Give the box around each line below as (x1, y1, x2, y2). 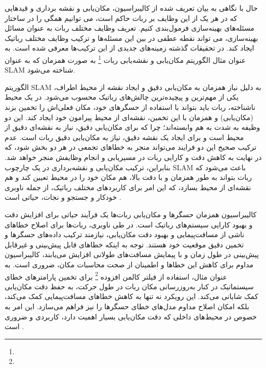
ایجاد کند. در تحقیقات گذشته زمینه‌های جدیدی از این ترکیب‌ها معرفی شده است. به (5, 42, 254, 53)
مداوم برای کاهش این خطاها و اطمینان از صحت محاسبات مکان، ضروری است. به (5, 259, 254, 269)
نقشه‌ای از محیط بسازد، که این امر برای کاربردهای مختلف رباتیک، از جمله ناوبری (5, 181, 251, 192)
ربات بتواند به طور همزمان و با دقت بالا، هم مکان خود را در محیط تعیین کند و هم (5, 172, 252, 182)
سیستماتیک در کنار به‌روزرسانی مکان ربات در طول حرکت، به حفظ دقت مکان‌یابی (5, 281, 254, 291)
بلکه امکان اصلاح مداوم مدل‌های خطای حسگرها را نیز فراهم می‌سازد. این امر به (5, 301, 250, 311)
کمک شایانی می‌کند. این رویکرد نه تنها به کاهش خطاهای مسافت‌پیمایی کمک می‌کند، (5, 291, 258, 302)
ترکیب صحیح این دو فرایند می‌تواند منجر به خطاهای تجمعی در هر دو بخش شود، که (5, 142, 257, 152)
